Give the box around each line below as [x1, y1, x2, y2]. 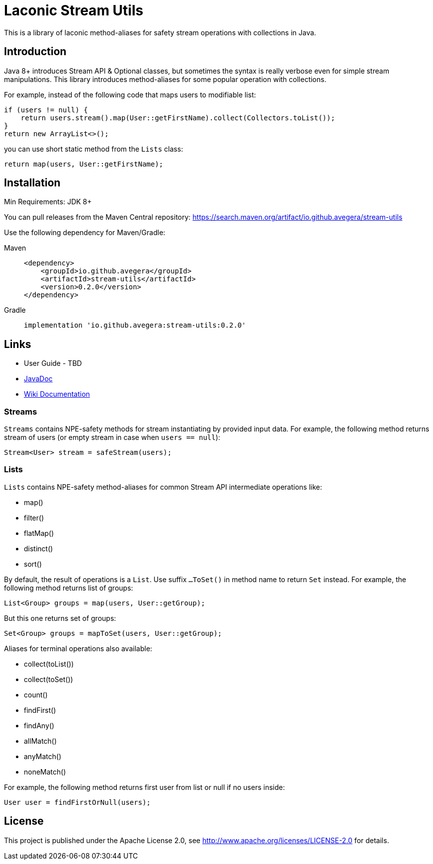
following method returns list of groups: [4, 583, 133, 592]
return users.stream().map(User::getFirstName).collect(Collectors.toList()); [20, 113, 335, 122]
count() [24, 690, 48, 699]
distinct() [24, 544, 53, 553]
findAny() [24, 721, 55, 730]
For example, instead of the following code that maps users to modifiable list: [4, 90, 256, 99]
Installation [4, 176, 61, 189]
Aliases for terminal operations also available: [4, 644, 153, 653]
